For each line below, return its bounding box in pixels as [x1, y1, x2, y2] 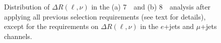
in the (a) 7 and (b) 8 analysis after [91, 1, 211, 11]
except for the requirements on [4, 21, 99, 31]
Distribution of [4, 1, 50, 11]
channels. [4, 30, 32, 41]
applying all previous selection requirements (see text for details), [4, 11, 206, 21]
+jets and [164, 21, 194, 31]
